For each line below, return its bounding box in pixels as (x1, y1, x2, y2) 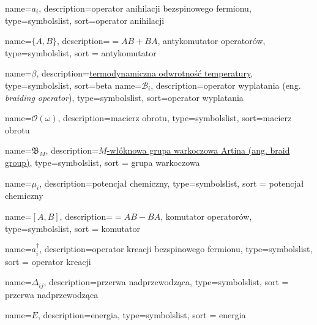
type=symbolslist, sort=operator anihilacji (5, 13, 165, 26)
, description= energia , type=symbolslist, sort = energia (37, 308, 246, 321)
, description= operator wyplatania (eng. (151, 78, 301, 91)
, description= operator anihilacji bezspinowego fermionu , (39, 2, 252, 14)
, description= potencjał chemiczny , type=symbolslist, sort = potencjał (39, 176, 304, 189)
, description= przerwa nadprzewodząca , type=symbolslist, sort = (43, 275, 289, 288)
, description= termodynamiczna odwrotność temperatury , (36, 67, 253, 80)
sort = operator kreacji (5, 255, 91, 267)
